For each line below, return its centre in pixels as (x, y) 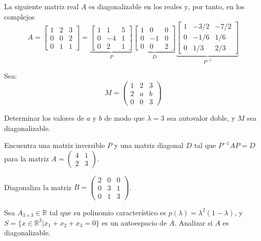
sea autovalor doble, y (201, 118)
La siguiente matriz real (42, 6)
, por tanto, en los (216, 6)
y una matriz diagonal (149, 145)
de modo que (125, 118)
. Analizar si (194, 222)
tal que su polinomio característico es (108, 212)
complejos (19, 16)
